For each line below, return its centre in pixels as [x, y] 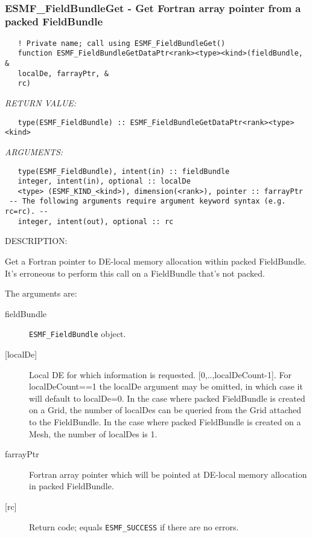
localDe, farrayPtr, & [63, 73]
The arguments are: [41, 293]
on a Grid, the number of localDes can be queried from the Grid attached [165, 410]
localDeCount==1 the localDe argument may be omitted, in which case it [166, 386]
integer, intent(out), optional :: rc [96, 221]
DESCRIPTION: [36, 241]
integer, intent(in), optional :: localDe [104, 182]
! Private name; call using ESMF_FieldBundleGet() [122, 43]
